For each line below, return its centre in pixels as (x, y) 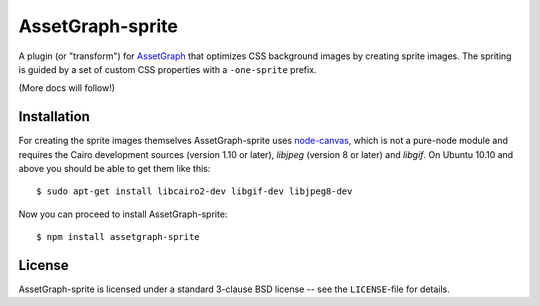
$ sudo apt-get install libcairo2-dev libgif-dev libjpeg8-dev (194, 191)
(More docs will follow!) (66, 88)
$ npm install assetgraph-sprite (118, 237)
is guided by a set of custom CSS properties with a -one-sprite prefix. (167, 69)
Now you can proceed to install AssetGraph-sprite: (123, 214)
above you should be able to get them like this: (114, 169)
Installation (54, 116)
